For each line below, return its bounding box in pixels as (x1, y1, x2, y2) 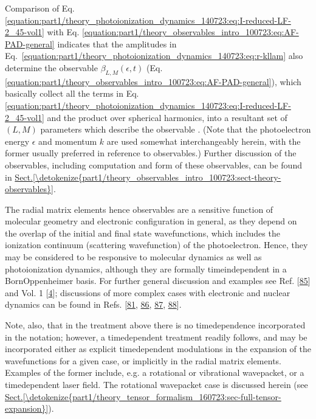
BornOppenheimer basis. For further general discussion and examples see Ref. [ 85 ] (5, 274, 311, 287)
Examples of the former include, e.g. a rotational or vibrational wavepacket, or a (5, 366, 304, 379)
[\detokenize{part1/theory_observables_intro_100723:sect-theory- (32, 170, 281, 183)
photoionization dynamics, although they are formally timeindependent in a (5, 262, 287, 275)
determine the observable (5, 61, 98, 74)
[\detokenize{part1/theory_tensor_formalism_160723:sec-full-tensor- (22, 390, 281, 403)
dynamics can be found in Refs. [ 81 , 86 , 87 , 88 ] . (5, 298, 182, 311)
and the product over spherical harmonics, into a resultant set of (47, 111, 287, 123)
